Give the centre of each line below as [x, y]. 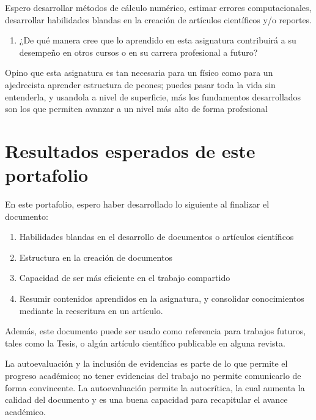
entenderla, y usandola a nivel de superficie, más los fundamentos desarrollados [153, 96]
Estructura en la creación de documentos [96, 257]
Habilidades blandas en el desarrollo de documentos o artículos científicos [156, 237]
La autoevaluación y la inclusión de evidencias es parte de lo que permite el [146, 363]
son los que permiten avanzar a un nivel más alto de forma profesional [136, 109]
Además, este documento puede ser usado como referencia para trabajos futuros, [156, 331]
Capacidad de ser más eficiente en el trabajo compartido [125, 278]
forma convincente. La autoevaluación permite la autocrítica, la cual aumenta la [155, 387]
